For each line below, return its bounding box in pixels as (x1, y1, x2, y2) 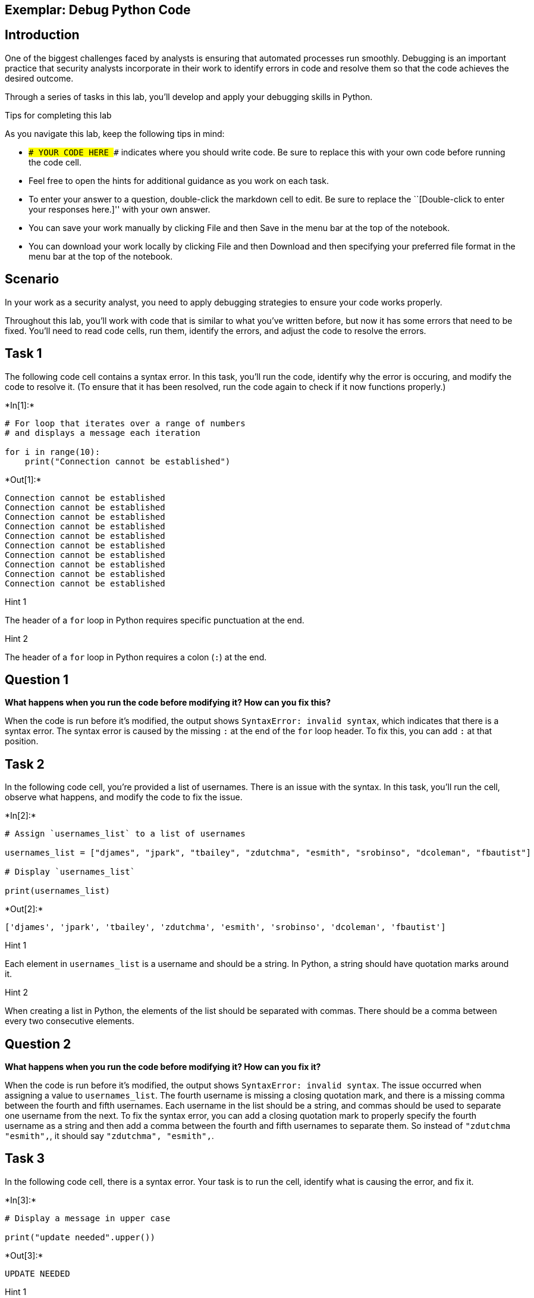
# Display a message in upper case (5, 1213, 171, 1223)
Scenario (5, 272, 59, 287)
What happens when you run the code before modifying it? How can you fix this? (5, 697, 331, 708)
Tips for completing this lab (5, 110, 112, 120)
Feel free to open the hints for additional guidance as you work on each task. (29, 175, 329, 186)
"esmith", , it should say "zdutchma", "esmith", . (5, 1131, 214, 1141)
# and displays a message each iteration (5, 428, 200, 438)
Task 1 (5, 346, 42, 361)
